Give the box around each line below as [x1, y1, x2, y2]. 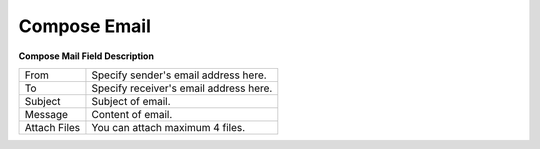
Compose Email [18, 15, 152, 37]
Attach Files [24, 120, 81, 134]
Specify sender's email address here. [91, 68, 267, 82]
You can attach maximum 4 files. [91, 120, 246, 134]
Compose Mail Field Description [18, 50, 155, 62]
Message [24, 107, 69, 121]
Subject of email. [91, 94, 171, 108]
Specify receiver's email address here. [91, 81, 273, 95]
